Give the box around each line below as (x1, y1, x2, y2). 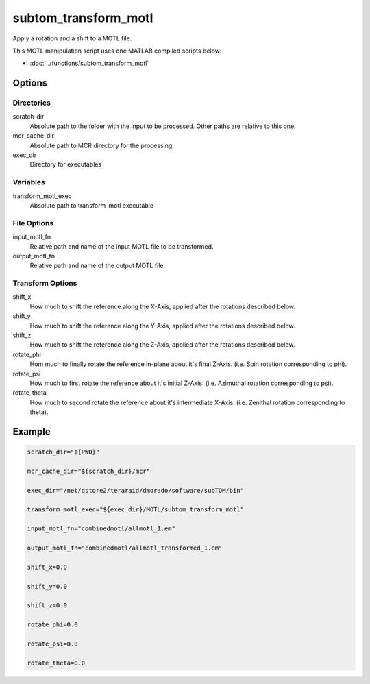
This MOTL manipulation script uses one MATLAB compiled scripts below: (12, 47, 222, 55)
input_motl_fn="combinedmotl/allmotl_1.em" (27, 525, 176, 533)
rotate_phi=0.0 (27, 621, 78, 628)
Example (12, 426, 51, 437)
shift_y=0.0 (27, 583, 68, 590)
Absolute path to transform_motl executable (29, 201, 154, 209)
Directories (12, 98, 51, 108)
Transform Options (12, 278, 77, 288)
